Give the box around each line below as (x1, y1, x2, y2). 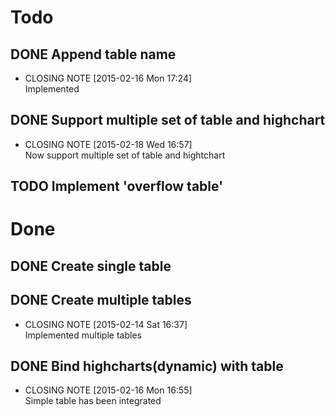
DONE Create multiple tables (10, 292, 192, 309)
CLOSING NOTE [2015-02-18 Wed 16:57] (24, 138, 193, 150)
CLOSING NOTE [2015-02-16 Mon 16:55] (24, 384, 193, 396)
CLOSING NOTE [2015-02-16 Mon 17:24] (24, 72, 193, 84)
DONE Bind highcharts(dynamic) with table (10, 357, 284, 375)
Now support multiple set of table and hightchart (24, 149, 226, 161)
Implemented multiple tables (24, 329, 142, 341)
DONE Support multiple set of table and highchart (10, 112, 326, 129)
